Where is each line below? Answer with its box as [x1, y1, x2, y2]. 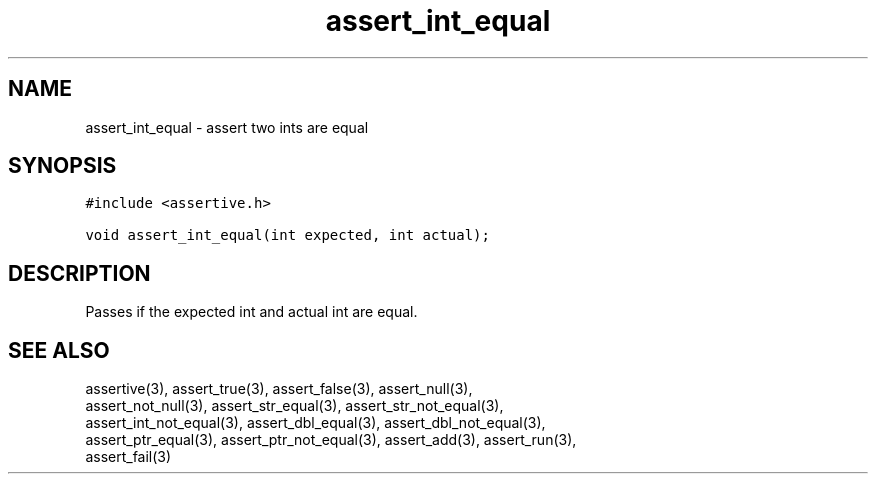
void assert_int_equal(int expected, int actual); [85, 227, 490, 244]
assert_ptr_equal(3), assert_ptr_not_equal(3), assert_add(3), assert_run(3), [85, 431, 577, 449]
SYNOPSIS [8, 153, 117, 179]
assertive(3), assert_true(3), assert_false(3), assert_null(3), [85, 380, 473, 398]
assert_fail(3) [85, 448, 172, 466]
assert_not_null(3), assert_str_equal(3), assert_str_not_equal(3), [85, 397, 504, 415]
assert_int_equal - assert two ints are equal [85, 118, 369, 136]
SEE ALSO [8, 337, 110, 363]
